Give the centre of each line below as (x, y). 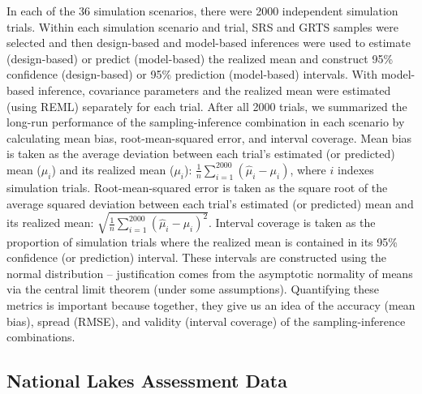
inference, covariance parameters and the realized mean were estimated (214, 90)
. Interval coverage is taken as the (292, 223)
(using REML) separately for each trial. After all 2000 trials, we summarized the (207, 106)
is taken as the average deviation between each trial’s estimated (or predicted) (201, 154)
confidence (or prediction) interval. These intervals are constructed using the (196, 257)
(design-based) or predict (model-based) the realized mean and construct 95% (200, 58)
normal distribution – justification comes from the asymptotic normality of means (210, 273)
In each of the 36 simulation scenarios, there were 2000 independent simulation (202, 11)
